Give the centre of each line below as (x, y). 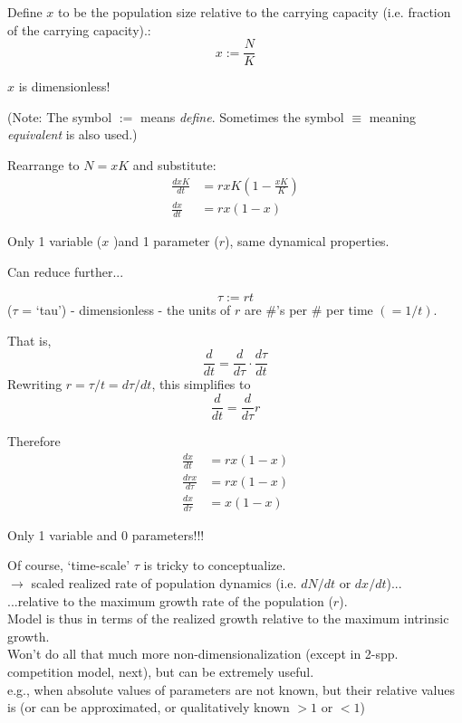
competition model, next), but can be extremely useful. (161, 671)
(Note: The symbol (60, 116)
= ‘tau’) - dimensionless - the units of (126, 310)
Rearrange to (43, 165)
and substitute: (174, 165)
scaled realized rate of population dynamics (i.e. (164, 583)
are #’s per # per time (309, 310)
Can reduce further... (66, 271)
